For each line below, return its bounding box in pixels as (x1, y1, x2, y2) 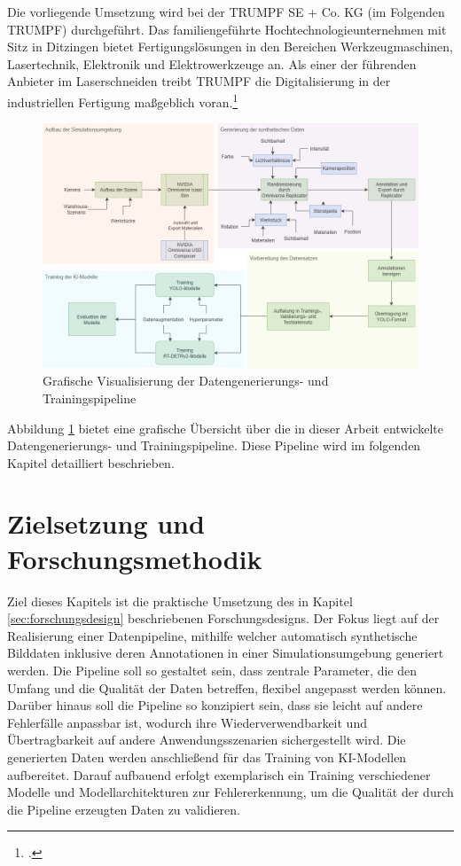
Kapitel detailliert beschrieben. (7, 453, 175, 472)
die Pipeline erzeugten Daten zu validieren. (7, 800, 240, 818)
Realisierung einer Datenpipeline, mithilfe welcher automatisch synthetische (7, 626, 418, 644)
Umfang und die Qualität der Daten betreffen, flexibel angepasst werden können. (7, 678, 447, 697)
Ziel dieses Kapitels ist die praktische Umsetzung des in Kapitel (7, 591, 353, 610)
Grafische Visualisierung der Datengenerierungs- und (43, 371, 329, 390)
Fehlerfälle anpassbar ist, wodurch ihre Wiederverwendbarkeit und (7, 713, 367, 731)
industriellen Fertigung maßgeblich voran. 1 (7, 90, 238, 111)
